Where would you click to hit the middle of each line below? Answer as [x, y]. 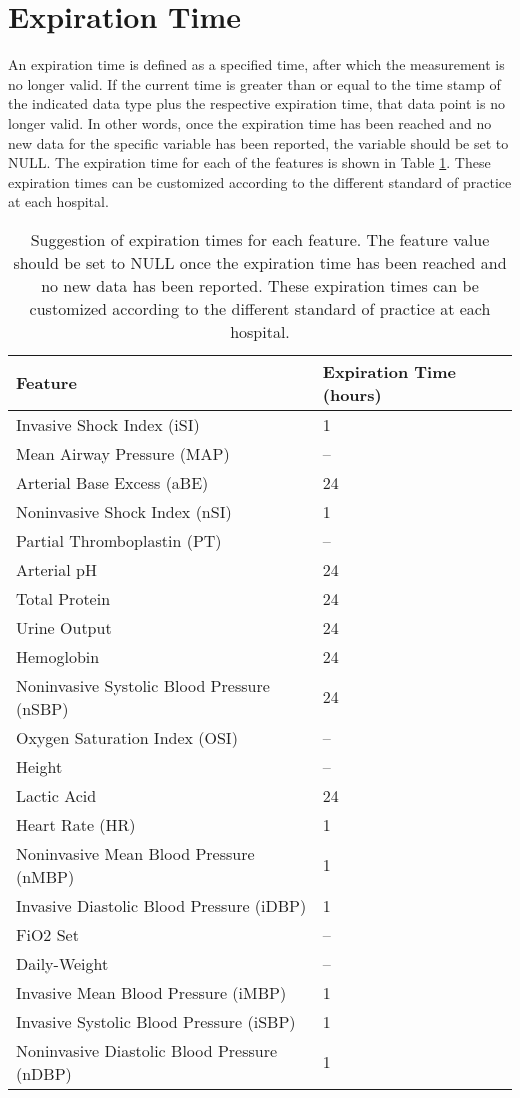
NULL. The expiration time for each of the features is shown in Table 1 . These [249, 162]
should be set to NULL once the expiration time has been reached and [260, 262]
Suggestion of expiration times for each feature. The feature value [260, 239]
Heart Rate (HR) [76, 824]
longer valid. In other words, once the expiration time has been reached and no [250, 122]
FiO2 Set [47, 934]
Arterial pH [56, 569]
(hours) [352, 394]
